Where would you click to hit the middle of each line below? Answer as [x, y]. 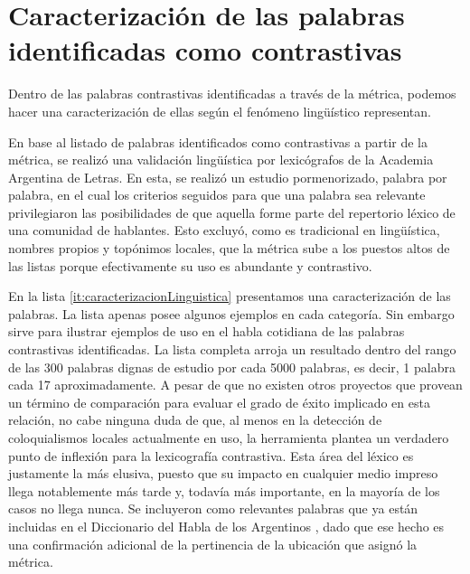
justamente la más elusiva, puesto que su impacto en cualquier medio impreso [223, 473]
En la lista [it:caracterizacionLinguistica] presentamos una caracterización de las [230, 296]
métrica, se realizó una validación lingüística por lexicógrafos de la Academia [221, 160]
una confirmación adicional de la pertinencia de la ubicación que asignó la [213, 544]
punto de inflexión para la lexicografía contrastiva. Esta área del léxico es [211, 455]
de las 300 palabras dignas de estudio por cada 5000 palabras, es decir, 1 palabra [232, 367]
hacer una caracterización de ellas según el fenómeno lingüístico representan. [220, 111]
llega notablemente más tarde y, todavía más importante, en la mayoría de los [224, 490]
